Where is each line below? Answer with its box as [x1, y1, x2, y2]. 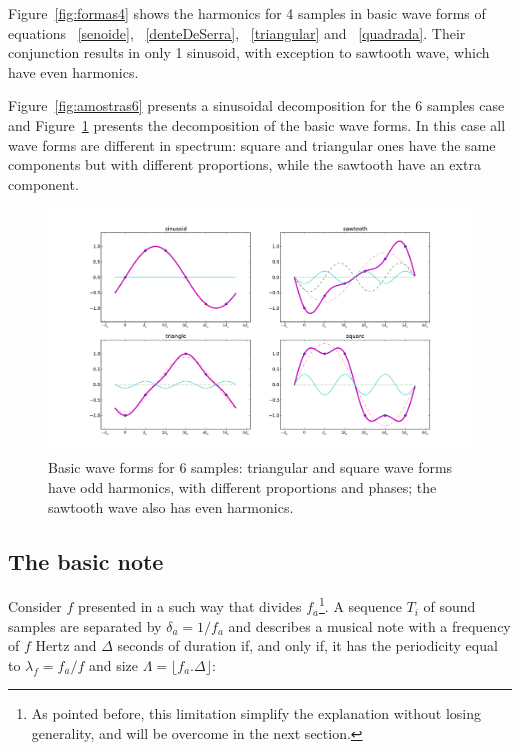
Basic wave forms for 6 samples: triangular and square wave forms [48, 457, 453, 478]
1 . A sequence [318, 593, 402, 617]
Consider [8, 596, 62, 617]
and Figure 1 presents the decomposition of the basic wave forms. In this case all [8, 114, 506, 135]
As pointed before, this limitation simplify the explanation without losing [31, 703, 481, 724]
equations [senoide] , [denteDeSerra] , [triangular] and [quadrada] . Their [8, 22, 466, 43]
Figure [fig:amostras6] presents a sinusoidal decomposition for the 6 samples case [8, 95, 505, 116]
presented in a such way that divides [77, 596, 302, 617]
